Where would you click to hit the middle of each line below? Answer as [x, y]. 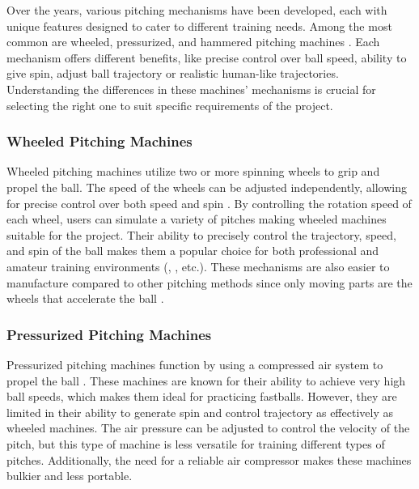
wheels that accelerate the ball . [85, 298]
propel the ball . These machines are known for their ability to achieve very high [206, 380]
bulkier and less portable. [70, 476]
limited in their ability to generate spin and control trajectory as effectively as [200, 412]
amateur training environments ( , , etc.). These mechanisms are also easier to [198, 266]
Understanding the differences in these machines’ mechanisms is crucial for [191, 89]
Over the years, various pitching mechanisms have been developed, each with [197, 10]
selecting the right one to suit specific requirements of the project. [170, 105]
